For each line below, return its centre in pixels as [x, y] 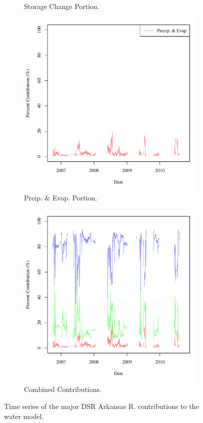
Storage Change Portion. [62, 6]
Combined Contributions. [63, 389]
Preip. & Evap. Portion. [61, 198]
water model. [24, 416]
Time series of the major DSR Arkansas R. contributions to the [101, 406]
